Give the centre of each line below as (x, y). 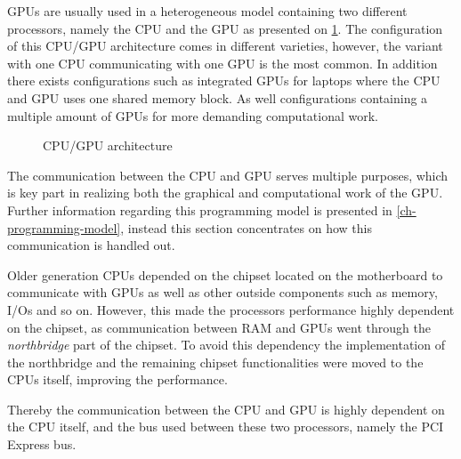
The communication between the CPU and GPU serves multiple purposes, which (228, 175)
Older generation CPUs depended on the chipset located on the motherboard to (225, 274)
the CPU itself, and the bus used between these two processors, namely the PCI (226, 427)
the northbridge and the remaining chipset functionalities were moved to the (215, 362)
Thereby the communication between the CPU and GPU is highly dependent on (226, 409)
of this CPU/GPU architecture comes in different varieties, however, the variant (225, 46)
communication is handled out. (91, 245)
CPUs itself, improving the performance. (117, 379)
